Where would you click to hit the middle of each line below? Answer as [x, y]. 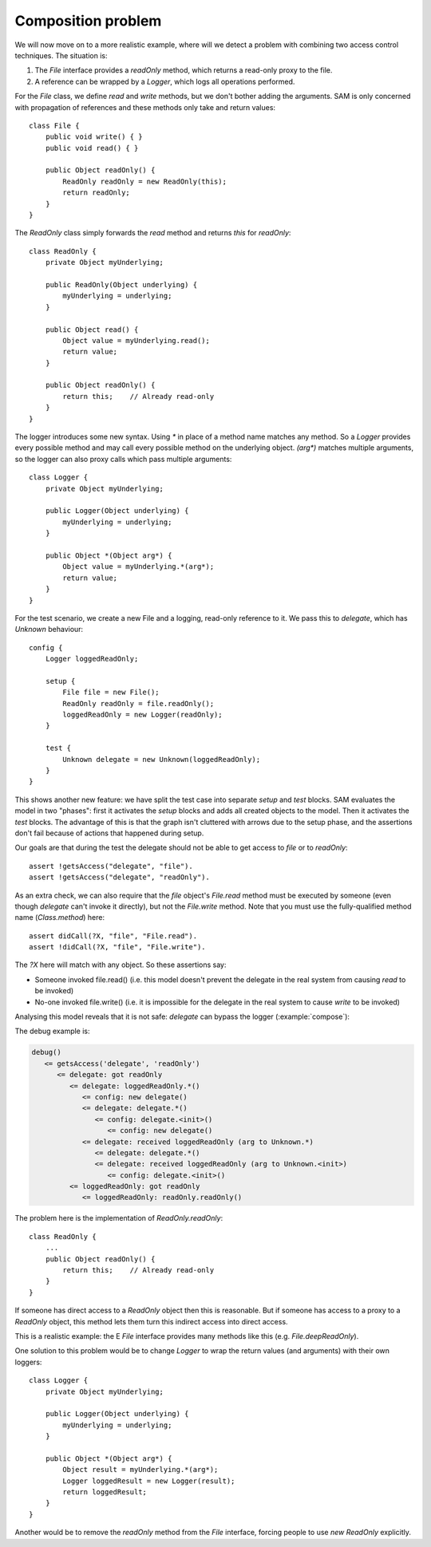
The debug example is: [53, 1031]
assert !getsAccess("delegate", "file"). [111, 866]
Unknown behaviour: [49, 629]
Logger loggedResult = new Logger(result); [149, 1481]
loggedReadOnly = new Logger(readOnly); [142, 715]
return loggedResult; [105, 1492]
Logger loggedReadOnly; [92, 659]
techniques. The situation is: [61, 55]
